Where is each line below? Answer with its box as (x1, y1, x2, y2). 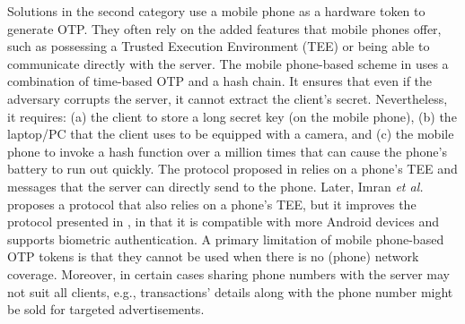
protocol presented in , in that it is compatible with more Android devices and (7, 212, 440, 231)
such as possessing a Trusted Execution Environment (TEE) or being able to (7, 37, 430, 55)
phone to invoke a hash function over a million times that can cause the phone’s (7, 141, 447, 160)
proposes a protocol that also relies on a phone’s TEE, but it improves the (7, 194, 417, 213)
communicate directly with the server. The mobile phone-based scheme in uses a (7, 54, 449, 72)
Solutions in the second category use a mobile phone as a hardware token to (7, 2, 426, 20)
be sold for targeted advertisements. (7, 300, 205, 319)
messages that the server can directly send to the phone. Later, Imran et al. (7, 176, 424, 195)
